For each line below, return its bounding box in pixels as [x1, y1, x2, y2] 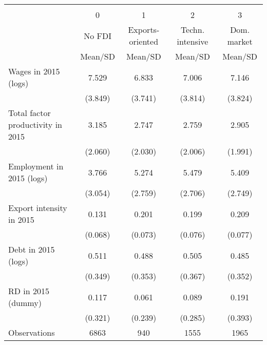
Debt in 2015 [8, 243, 55, 255]
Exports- [128, 24, 160, 35]
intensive [177, 35, 208, 47]
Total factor [8, 107, 51, 119]
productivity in [8, 119, 62, 130]
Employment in [8, 160, 64, 172]
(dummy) [8, 297, 42, 309]
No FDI [84, 29, 111, 42]
